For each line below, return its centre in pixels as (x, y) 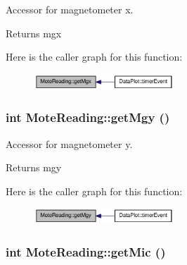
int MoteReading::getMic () (86, 251)
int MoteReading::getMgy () (88, 117)
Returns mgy (34, 167)
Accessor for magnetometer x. (70, 9)
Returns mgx (34, 33)
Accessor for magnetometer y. (69, 143)
